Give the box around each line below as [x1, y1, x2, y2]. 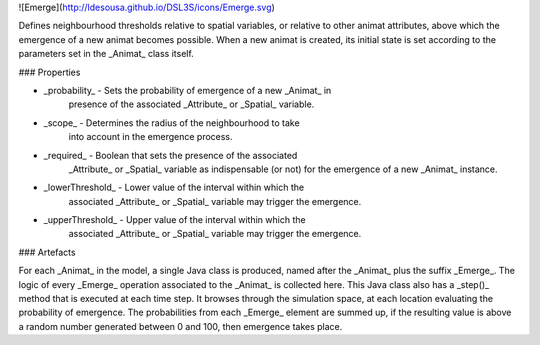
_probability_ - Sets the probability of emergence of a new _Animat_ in [43, 84, 332, 96]
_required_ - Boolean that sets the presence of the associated [43, 149, 298, 161]
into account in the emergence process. [68, 131, 234, 143]
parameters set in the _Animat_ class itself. [18, 48, 194, 60]
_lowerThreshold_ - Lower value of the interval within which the [43, 181, 305, 194]
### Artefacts [18, 246, 76, 258]
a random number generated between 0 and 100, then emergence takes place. [18, 320, 343, 332]
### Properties [18, 66, 81, 78]
